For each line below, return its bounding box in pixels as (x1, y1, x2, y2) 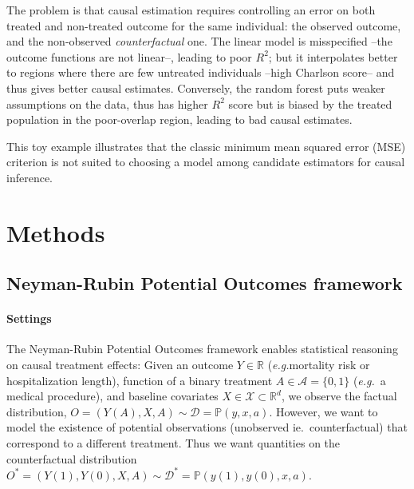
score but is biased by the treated (228, 95, 392, 112)
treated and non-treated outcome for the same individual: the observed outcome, (6, 17, 401, 34)
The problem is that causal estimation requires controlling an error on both (6, 2, 376, 18)
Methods (6, 216, 105, 248)
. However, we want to (269, 403, 378, 419)
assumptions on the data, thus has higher (6, 95, 208, 112)
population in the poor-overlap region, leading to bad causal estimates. (6, 111, 353, 128)
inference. (6, 169, 53, 185)
